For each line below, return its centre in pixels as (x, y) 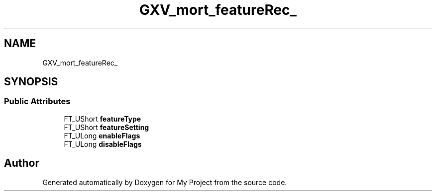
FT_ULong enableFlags (102, 135)
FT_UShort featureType (103, 119)
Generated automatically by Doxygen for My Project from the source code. (165, 182)
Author (22, 163)
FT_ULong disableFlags (103, 144)
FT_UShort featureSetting (107, 127)
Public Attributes (37, 101)
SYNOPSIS (31, 82)
